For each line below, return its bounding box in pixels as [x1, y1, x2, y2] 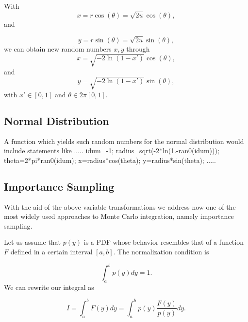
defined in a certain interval [10, 246, 93, 256]
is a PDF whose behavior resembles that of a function [83, 237, 244, 247]
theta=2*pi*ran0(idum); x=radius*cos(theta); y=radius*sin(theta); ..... [4, 155, 216, 165]
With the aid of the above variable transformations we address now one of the [4, 201, 236, 212]
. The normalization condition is [113, 246, 209, 256]
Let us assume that [4, 237, 61, 247]
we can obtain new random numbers [4, 43, 112, 54]
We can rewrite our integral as [4, 282, 94, 292]
